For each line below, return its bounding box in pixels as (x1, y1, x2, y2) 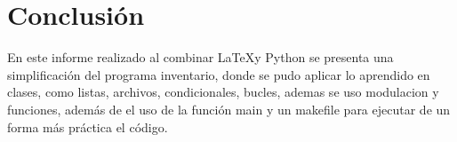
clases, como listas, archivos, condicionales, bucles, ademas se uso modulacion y (7, 83, 439, 101)
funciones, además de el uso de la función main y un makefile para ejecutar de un (7, 99, 451, 118)
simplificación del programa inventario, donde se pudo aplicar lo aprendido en (7, 65, 430, 83)
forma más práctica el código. (7, 117, 168, 136)
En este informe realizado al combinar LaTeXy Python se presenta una (7, 48, 394, 67)
